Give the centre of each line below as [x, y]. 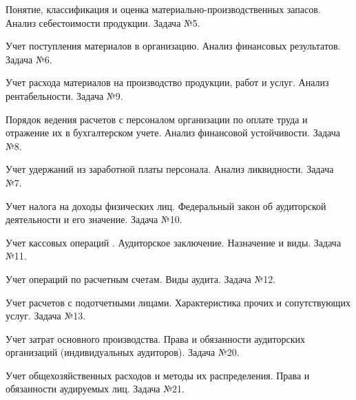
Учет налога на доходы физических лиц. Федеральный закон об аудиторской [166, 206]
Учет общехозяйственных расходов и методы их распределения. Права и [158, 375]
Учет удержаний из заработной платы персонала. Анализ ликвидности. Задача [170, 169]
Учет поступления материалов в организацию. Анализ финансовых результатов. [173, 46]
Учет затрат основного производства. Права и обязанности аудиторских [155, 338]
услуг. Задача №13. [46, 316]
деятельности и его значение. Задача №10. [94, 219]
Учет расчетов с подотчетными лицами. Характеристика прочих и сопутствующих [178, 302]
